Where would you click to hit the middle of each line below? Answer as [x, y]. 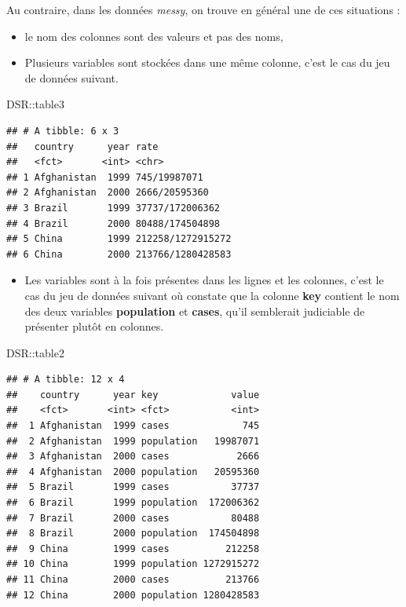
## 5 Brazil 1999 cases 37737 [133, 487]
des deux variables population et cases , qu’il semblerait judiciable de [195, 311]
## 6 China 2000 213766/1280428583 [119, 254]
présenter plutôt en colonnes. [94, 326]
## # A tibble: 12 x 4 [66, 380]
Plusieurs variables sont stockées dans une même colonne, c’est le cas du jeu [207, 62]
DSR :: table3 [35, 104]
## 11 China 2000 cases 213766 [133, 580]
